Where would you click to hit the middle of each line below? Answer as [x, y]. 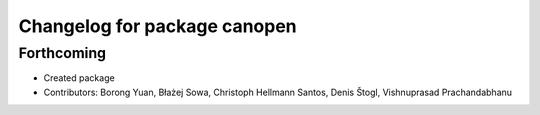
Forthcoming [62, 53]
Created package [79, 78]
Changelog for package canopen [157, 26]
